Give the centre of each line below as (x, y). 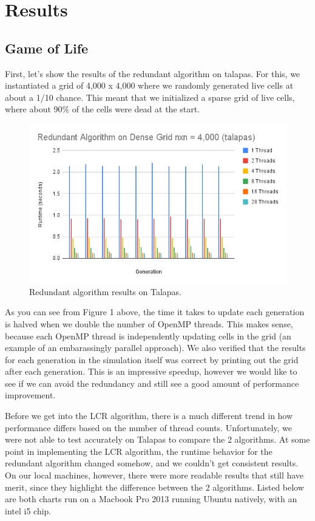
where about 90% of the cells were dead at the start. (103, 109)
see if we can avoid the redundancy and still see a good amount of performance (152, 383)
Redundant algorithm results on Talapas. (105, 291)
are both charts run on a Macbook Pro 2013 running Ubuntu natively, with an (151, 499)
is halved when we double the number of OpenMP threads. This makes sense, (149, 323)
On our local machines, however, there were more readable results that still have (154, 475)
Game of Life (47, 48)
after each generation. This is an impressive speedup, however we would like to (151, 371)
